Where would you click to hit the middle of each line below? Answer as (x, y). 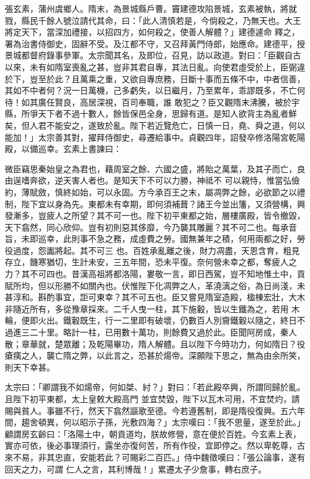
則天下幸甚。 (30, 367)
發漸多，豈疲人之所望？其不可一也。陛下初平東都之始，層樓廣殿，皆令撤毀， (155, 215)
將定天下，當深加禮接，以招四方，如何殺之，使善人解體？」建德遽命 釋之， (152, 32)
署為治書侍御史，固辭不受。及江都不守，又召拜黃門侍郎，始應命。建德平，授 (155, 43)
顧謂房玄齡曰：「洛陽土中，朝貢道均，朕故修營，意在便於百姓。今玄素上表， (153, 433)
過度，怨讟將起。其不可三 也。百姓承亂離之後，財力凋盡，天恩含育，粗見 (156, 250)
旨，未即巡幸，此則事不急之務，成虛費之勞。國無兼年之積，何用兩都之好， (151, 239)
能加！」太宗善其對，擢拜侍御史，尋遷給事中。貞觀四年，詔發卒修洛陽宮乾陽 (155, 137)
